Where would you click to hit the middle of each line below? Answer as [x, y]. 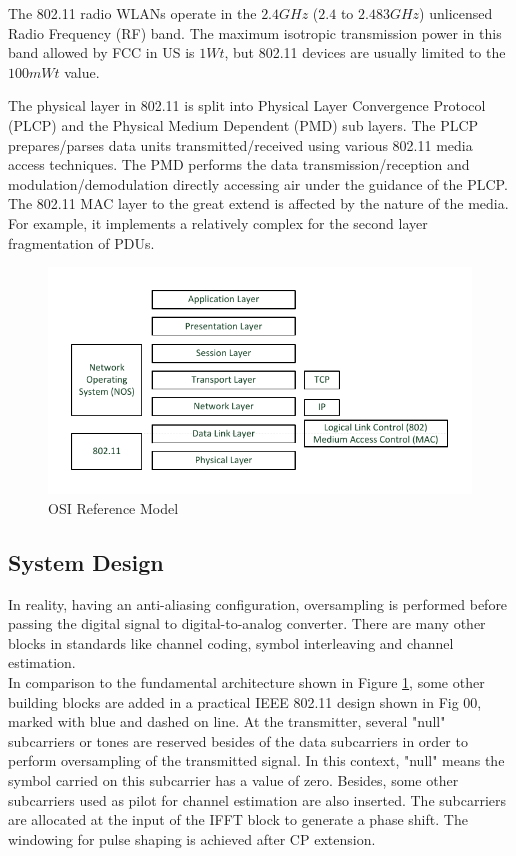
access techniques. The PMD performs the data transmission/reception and [239, 164]
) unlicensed [456, 13]
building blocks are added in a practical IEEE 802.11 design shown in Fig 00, [245, 701]
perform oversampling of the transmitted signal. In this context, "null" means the [256, 760]
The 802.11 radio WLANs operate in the [132, 13]
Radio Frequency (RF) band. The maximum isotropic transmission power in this [255, 32]
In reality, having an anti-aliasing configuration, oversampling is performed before [258, 603]
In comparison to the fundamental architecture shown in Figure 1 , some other [246, 682]
